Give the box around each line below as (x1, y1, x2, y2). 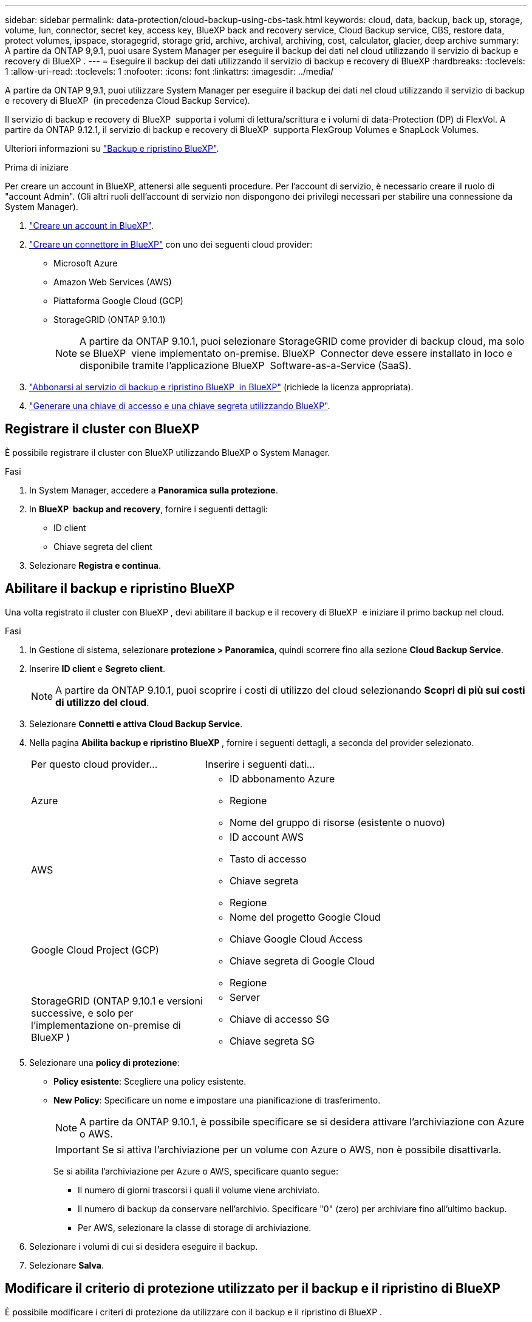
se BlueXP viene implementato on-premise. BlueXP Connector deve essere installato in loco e (80, 347, 513, 359)
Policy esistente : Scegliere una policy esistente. (53, 1076, 247, 1086)
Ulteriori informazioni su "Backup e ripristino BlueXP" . (5, 143, 219, 154)
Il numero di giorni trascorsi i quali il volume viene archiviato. (78, 1184, 320, 1195)
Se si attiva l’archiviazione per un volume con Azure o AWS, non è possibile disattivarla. (101, 1143, 502, 1156)
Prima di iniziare (5, 162, 69, 172)
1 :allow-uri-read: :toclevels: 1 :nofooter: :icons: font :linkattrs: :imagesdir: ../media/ (5, 66, 334, 76)
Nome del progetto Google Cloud (229, 910, 381, 923)
